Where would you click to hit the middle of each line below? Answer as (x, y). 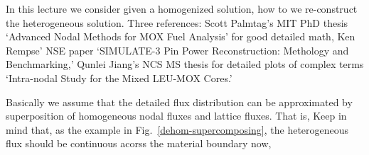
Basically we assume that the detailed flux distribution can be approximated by (179, 102)
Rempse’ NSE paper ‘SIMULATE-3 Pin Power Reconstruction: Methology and (177, 50)
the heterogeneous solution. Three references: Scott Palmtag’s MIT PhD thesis (177, 22)
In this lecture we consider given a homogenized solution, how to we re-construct (182, 8)
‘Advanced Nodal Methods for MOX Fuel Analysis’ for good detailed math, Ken (181, 36)
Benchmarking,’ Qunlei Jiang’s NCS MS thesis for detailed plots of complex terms (185, 64)
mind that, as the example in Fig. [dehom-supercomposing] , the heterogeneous (177, 129)
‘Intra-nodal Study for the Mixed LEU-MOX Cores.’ (119, 77)
